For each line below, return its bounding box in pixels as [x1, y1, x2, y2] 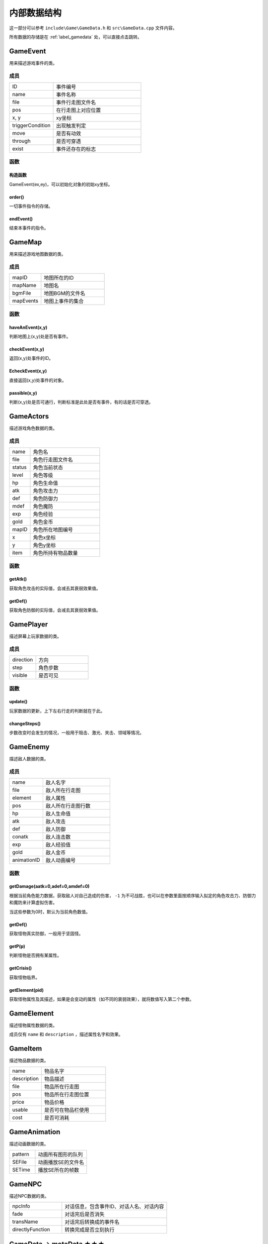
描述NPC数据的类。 [9, 1193, 49, 1199]
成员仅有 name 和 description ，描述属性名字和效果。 [9, 1032, 124, 1037]
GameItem [9, 1044, 42, 1053]
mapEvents [12, 298, 39, 305]
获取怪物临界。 [9, 974, 40, 980]
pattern [12, 1150, 30, 1157]
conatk [12, 833, 28, 840]
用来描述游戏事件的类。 [9, 60, 57, 66]
